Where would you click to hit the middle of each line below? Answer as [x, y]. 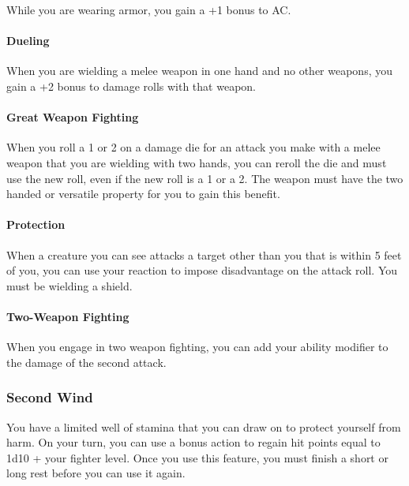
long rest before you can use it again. [96, 473]
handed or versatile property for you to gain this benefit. [143, 194]
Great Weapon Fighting [73, 117]
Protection [36, 224]
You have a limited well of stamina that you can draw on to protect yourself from [204, 426]
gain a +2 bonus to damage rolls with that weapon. [131, 86]
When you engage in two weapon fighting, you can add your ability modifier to [197, 347]
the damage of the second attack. [86, 362]
